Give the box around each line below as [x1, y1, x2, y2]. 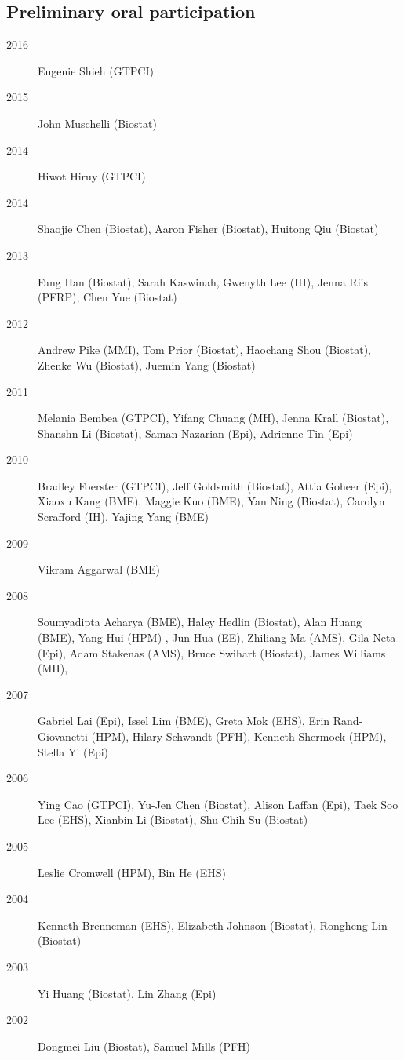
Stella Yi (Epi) [38, 743, 109, 759]
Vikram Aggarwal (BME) [38, 561, 161, 577]
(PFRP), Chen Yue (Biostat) [38, 289, 177, 305]
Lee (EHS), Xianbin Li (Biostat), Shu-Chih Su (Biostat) [38, 811, 308, 828]
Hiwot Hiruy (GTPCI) [38, 168, 146, 184]
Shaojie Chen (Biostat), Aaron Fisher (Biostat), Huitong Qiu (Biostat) [38, 220, 379, 237]
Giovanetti [38, 728, 88, 745]
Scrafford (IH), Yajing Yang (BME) [38, 508, 209, 525]
